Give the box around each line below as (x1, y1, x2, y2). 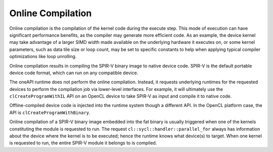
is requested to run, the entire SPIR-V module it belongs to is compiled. (9, 140, 157, 146)
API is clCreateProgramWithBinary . (9, 109, 90, 116)
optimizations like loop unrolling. (9, 54, 77, 60)
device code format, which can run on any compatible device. (9, 70, 139, 76)
